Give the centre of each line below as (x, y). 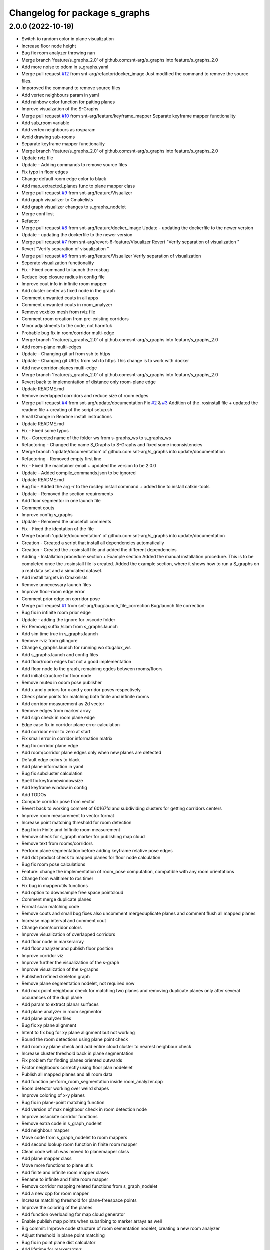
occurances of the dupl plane (52, 997)
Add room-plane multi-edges (52, 347)
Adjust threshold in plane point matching (63, 1235)
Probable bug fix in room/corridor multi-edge (68, 333)
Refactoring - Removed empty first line (62, 459)
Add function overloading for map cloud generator (73, 1214)
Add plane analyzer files (47, 1019)
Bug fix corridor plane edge (50, 745)
